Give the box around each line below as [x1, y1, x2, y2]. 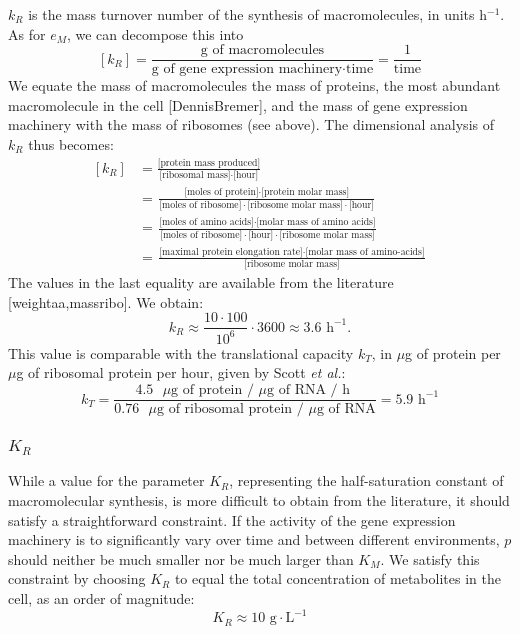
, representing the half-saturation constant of [229, 470, 504, 491]
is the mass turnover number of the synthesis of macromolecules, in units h [28, 4, 488, 24]
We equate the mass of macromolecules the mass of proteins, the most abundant [8, 75, 501, 96]
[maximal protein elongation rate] [159, 246, 303, 257]
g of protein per [405, 342, 501, 363]
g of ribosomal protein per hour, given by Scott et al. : [16, 362, 346, 383]
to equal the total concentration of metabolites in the [174, 568, 501, 589]
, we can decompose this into [66, 23, 244, 44]
